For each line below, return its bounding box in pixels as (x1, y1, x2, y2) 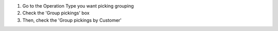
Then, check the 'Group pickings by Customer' (22, 17, 122, 23)
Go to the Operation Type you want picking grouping (22, 3, 134, 9)
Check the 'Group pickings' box (22, 10, 90, 16)
